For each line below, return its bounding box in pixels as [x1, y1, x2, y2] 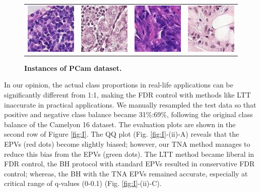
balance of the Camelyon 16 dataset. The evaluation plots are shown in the [4, 119, 236, 129]
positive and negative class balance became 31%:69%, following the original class [4, 109, 253, 120]
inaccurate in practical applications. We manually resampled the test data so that [4, 99, 256, 110]
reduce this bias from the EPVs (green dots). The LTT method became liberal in [4, 148, 254, 159]
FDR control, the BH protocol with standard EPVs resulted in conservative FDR [4, 158, 255, 169]
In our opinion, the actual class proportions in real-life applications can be [4, 79, 233, 90]
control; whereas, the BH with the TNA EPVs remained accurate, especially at [4, 168, 248, 178]
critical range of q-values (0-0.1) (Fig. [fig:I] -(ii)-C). [4, 178, 162, 188]
